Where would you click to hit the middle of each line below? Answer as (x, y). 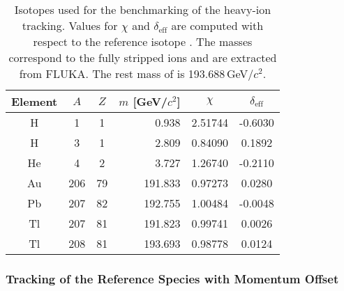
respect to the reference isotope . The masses (143, 41)
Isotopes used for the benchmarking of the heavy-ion (143, 9)
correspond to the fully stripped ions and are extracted (143, 57)
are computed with (217, 25)
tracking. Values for (70, 25)
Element (35, 101)
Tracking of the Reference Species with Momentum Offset (172, 278)
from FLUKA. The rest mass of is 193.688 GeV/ (136, 73)
